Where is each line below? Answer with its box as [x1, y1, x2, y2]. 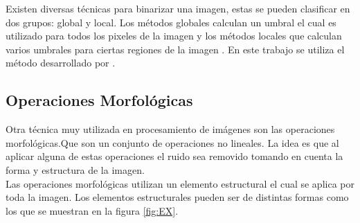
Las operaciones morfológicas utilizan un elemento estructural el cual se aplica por [6, 176, 354, 190]
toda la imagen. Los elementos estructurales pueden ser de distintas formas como [6, 190, 349, 204]
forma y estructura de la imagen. [6, 162, 145, 177]
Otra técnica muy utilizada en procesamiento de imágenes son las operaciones [6, 122, 335, 136]
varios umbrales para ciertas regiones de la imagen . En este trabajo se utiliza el [6, 42, 345, 56]
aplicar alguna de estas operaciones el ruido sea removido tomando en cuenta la [6, 149, 343, 163]
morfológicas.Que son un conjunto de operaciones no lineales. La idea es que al [6, 135, 339, 150]
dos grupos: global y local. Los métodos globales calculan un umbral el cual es [6, 15, 336, 29]
